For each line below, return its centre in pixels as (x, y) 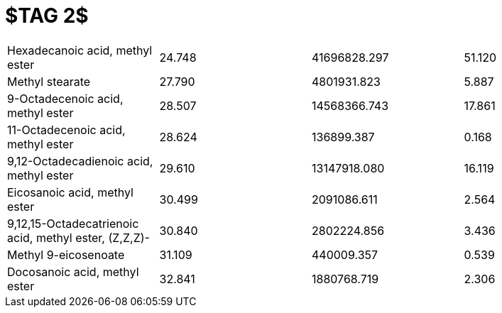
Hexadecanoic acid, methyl (80, 50)
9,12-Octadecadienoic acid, (80, 161)
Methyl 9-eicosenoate (66, 254)
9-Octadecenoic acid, (65, 98)
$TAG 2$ (47, 16)
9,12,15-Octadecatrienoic (73, 223)
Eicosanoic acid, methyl (70, 192)
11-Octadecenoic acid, (66, 130)
